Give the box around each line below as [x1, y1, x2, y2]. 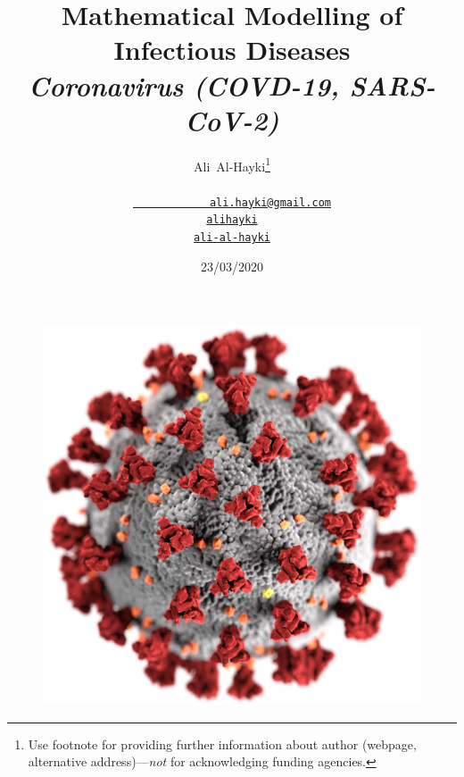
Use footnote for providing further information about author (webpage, [28, 734, 417, 753]
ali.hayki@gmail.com [209, 196, 331, 209]
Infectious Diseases [113, 31, 351, 68]
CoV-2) [185, 101, 279, 138]
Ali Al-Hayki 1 [194, 154, 270, 175]
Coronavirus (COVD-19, [29, 66, 339, 104]
